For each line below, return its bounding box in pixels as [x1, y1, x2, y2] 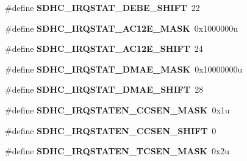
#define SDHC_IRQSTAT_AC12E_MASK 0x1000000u [5, 21, 238, 34]
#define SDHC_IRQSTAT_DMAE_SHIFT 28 [5, 83, 204, 96]
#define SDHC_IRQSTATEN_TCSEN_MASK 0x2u [5, 145, 230, 157]
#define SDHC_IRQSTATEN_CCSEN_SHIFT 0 [5, 124, 217, 137]
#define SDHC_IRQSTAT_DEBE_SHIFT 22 [5, 1, 200, 13]
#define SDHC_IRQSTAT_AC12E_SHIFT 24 [5, 42, 203, 55]
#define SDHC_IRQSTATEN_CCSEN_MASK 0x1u [5, 103, 230, 116]
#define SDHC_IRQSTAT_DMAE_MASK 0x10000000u [5, 62, 243, 75]
